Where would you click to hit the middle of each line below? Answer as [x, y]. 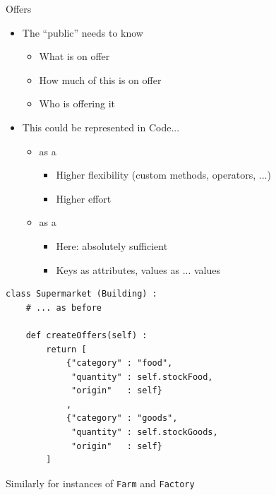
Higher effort [84, 198]
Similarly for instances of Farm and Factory [100, 483]
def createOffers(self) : [86, 335]
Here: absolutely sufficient [112, 245]
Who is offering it [77, 103]
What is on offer [74, 56]
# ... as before [64, 308]
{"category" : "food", [119, 363]
